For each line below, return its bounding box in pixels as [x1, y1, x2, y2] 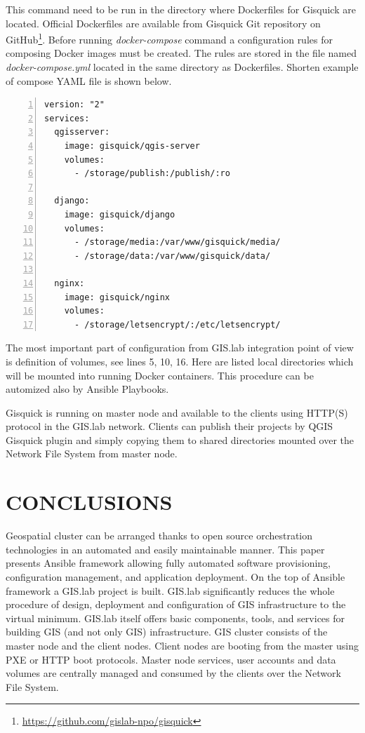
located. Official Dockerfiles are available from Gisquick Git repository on [6, 15, 321, 30]
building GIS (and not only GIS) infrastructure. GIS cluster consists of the [6, 624, 328, 639]
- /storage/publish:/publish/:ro [74, 168, 230, 179]
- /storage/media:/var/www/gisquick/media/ [74, 237, 281, 248]
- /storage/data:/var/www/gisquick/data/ [74, 250, 271, 261]
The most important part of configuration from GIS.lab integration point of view [6, 340, 354, 355]
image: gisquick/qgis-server [64, 141, 200, 151]
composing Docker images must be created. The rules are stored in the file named [6, 46, 357, 60]
